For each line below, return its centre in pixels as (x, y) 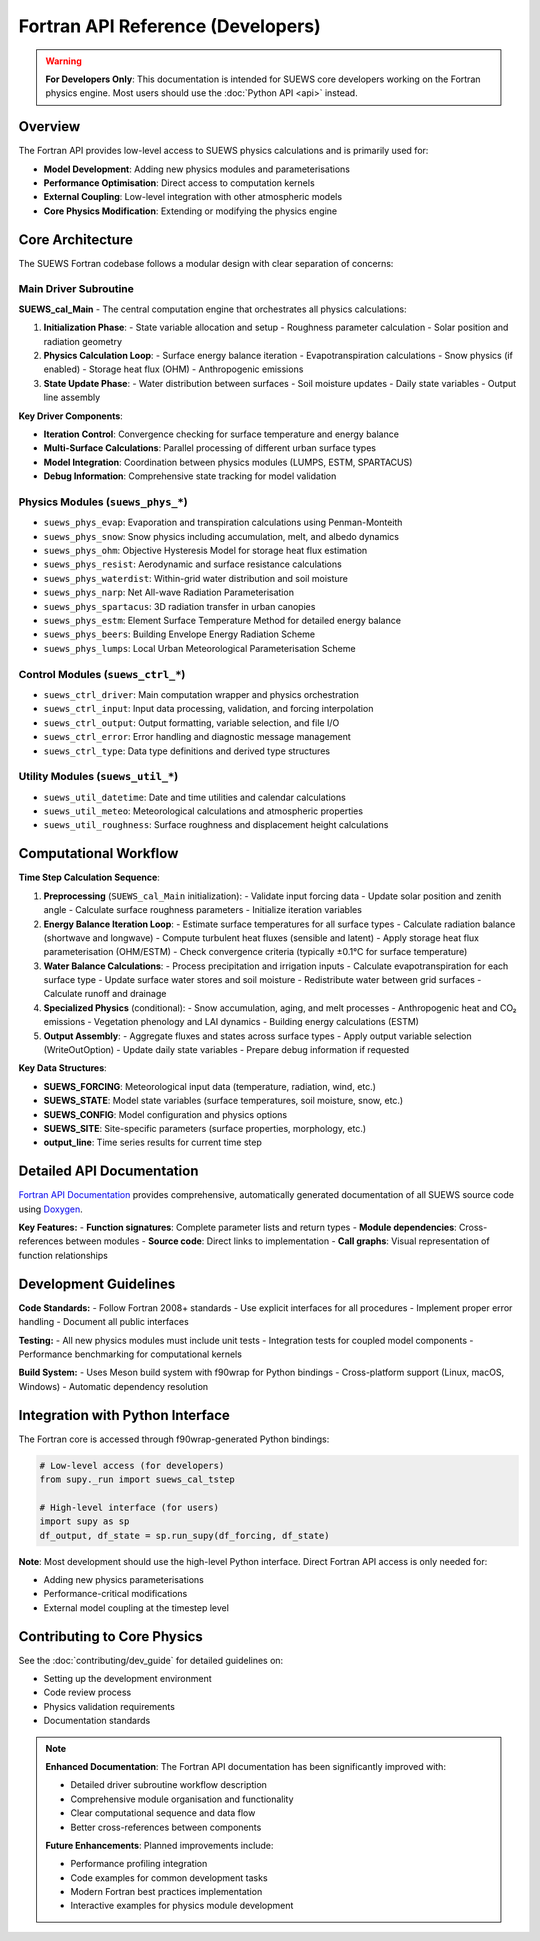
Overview (49, 126)
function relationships (63, 1255)
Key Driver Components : (71, 416)
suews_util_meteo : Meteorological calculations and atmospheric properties (203, 811)
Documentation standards (97, 1721)
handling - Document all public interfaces (103, 1322)
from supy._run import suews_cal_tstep (137, 1479)
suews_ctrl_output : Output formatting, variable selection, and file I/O (191, 722)
